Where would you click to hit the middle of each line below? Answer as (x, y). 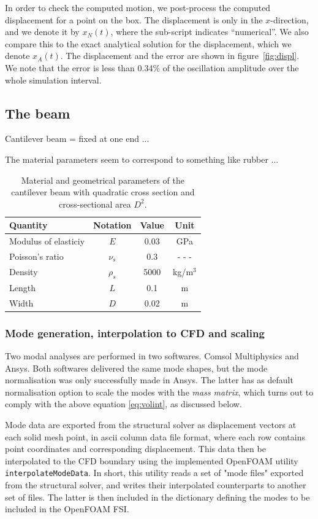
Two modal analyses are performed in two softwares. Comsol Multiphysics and (152, 356)
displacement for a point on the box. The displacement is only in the (134, 19)
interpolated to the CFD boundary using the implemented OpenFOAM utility (152, 460)
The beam (38, 113)
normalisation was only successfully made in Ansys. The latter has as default (149, 380)
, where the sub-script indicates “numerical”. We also (210, 32)
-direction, (290, 19)
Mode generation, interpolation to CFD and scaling (135, 333)
